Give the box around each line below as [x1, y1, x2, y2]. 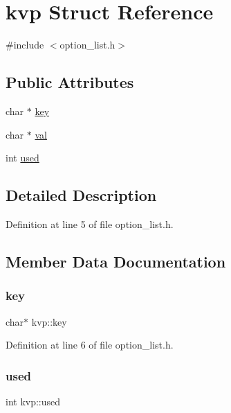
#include [6, 37, 44, 52]
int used [6, 150, 39, 165]
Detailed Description [6, 184, 157, 206]
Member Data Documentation [6, 250, 226, 272]
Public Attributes [6, 71, 134, 93]
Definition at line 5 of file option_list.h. [6, 216, 174, 231]
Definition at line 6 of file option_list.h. [6, 337, 174, 352]
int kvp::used [6, 394, 61, 408]
